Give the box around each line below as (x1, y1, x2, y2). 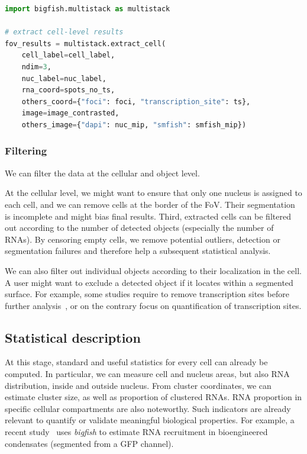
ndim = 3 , (21, 62, 51, 71)
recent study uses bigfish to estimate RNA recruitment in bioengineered (5, 426, 268, 438)
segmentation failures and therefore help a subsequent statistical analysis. (5, 244, 271, 257)
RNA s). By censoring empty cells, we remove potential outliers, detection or (5, 233, 280, 245)
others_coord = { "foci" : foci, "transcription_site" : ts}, (21, 97, 251, 106)
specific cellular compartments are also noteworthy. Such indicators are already (5, 402, 291, 414)
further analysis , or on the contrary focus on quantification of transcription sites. (5, 299, 302, 311)
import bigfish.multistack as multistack (5, 5, 170, 13)
